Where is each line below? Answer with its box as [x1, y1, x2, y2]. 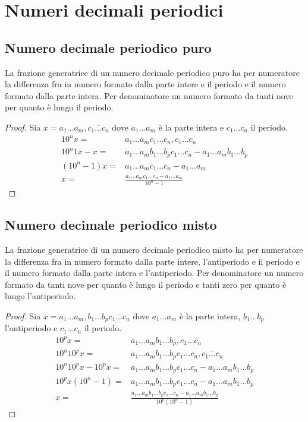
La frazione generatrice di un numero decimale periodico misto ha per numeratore [5, 243, 303, 255]
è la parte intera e [158, 120, 224, 133]
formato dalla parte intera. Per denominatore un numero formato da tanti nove [5, 89, 293, 101]
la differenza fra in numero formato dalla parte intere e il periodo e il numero [5, 78, 286, 90]
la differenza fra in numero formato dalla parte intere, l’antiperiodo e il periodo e [5, 255, 300, 267]
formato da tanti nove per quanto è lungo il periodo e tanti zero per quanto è [5, 278, 287, 290]
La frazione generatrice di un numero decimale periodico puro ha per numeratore [5, 66, 300, 78]
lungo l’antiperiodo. [5, 290, 76, 302]
